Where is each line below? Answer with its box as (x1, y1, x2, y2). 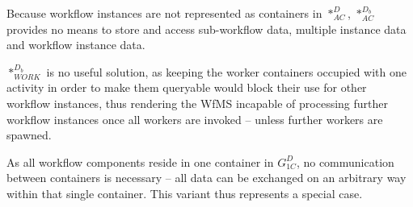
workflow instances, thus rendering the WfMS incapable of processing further (6, 94, 389, 111)
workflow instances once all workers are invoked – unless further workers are (6, 110, 383, 127)
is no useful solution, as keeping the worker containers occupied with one (46, 63, 407, 80)
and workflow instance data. (6, 36, 145, 53)
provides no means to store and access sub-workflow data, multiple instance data (6, 20, 407, 37)
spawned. (6, 126, 52, 143)
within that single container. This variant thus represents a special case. (6, 184, 363, 201)
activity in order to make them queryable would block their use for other (6, 79, 367, 96)
